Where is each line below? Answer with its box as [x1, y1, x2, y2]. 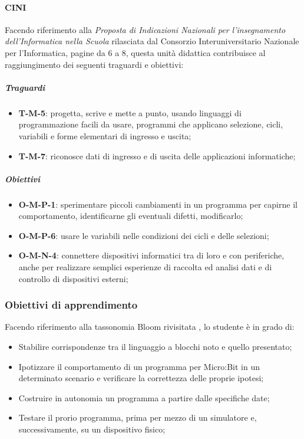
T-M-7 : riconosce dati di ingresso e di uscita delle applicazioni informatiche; [18, 149, 296, 162]
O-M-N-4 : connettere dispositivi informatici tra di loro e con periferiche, [18, 249, 285, 261]
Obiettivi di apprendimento [5, 297, 138, 312]
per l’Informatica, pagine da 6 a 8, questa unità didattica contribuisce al [5, 46, 266, 58]
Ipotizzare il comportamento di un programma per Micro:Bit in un [18, 360, 260, 372]
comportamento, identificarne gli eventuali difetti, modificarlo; [18, 209, 243, 222]
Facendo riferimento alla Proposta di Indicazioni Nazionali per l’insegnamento [5, 23, 286, 35]
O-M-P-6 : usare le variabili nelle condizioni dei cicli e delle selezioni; [18, 229, 269, 241]
